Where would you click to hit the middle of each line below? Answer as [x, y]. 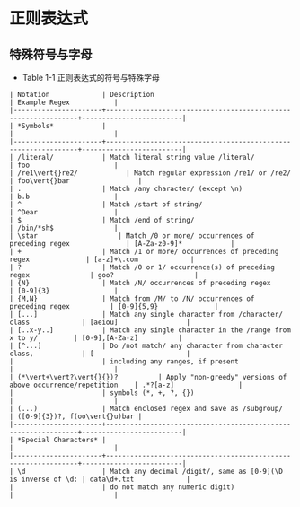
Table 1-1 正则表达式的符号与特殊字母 [91, 78]
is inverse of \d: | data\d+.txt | [100, 479]
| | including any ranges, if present [124, 362]
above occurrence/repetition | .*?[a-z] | [126, 385]
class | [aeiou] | [100, 322]
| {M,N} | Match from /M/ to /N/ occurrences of [132, 299]
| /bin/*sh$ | [64, 228]
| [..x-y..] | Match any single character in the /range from [150, 330]
